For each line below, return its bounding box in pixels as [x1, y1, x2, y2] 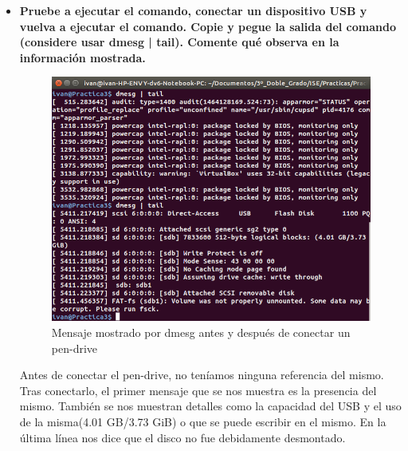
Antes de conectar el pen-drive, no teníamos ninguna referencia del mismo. [19, 366, 384, 383]
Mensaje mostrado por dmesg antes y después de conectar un [51, 323, 351, 340]
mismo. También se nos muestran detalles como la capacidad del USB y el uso [19, 398, 402, 414]
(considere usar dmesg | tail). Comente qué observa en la [19, 34, 339, 50]
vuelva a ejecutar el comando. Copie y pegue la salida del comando [19, 18, 396, 34]
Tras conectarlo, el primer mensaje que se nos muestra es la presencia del [19, 382, 377, 398]
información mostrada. [19, 49, 146, 65]
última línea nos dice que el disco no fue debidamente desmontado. [19, 429, 346, 445]
